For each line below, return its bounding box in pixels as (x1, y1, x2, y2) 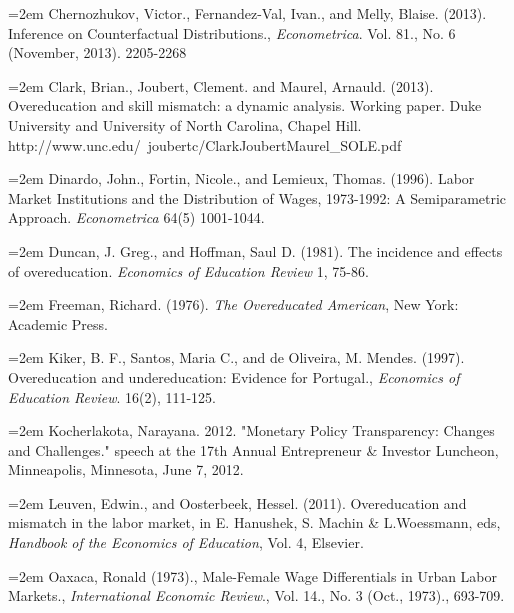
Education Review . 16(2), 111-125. (8, 386, 216, 407)
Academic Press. (8, 313, 108, 334)
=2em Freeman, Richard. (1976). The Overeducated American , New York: (8, 294, 459, 315)
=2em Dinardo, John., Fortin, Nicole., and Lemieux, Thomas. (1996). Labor (8, 168, 475, 189)
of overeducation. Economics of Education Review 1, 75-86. (8, 260, 369, 281)
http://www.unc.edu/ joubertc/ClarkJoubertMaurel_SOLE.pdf (8, 134, 402, 155)
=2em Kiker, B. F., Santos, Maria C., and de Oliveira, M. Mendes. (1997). (8, 347, 465, 368)
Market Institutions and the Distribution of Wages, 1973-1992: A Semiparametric (8, 187, 507, 208)
